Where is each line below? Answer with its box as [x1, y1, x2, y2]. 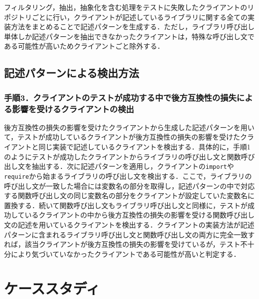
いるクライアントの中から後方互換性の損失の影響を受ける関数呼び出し [24, 210, 255, 220]
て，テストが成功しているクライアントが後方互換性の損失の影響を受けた [4, 132, 241, 142]
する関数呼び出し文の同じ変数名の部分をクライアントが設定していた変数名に [4, 190, 255, 201]
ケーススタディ [4, 278, 100, 298]
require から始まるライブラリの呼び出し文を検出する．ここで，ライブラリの [4, 170, 252, 181]
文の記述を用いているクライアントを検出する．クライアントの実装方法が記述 [4, 219, 255, 229]
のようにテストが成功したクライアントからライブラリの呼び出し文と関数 [4, 151, 241, 161]
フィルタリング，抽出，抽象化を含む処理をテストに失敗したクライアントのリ [4, 2, 255, 12]
